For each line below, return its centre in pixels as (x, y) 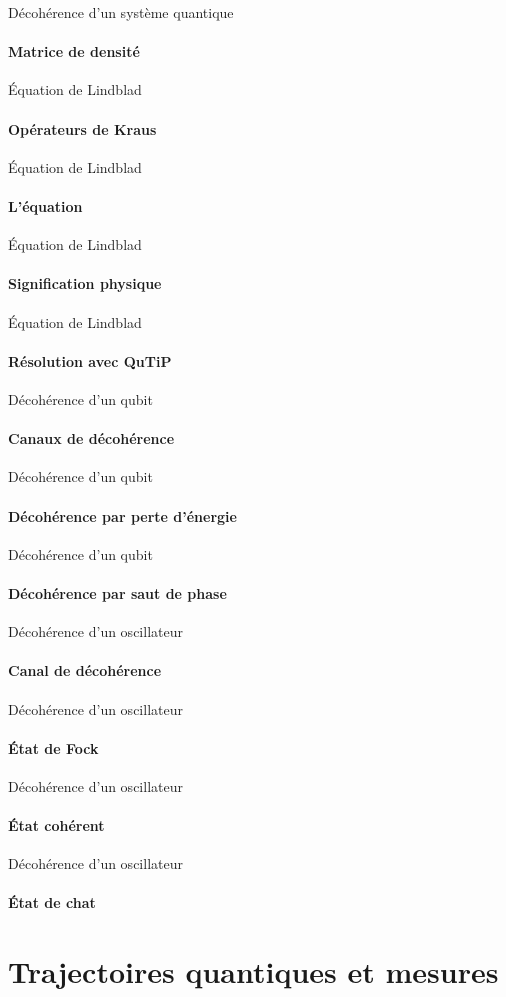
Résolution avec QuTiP (90, 360)
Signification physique (85, 283)
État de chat (52, 902)
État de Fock (53, 747)
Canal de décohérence (85, 670)
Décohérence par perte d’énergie (122, 515)
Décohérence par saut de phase (117, 592)
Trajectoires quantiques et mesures (253, 971)
